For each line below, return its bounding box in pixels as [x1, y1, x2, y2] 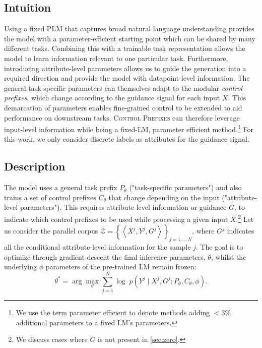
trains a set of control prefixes [4, 192, 96, 202]
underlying [4, 261, 37, 272]
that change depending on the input [108, 192, 220, 202]
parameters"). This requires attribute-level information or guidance [20, 202, 227, 212]
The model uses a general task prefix [4, 182, 117, 193]
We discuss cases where [16, 334, 88, 344]
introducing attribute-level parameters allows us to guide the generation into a [4, 63, 246, 73]
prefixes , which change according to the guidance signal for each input [4, 92, 220, 103]
